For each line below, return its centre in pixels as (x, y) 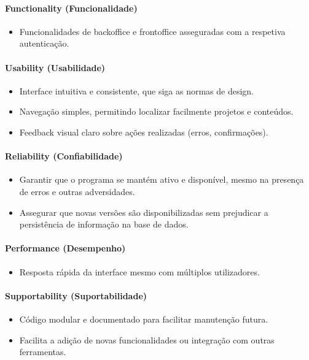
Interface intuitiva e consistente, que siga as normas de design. (137, 90)
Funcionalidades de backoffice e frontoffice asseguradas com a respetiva (152, 31)
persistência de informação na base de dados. (104, 224)
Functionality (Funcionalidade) (71, 8)
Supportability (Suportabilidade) (76, 295)
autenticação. (44, 43)
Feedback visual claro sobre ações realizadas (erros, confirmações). (144, 132)
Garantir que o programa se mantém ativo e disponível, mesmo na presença (162, 179)
